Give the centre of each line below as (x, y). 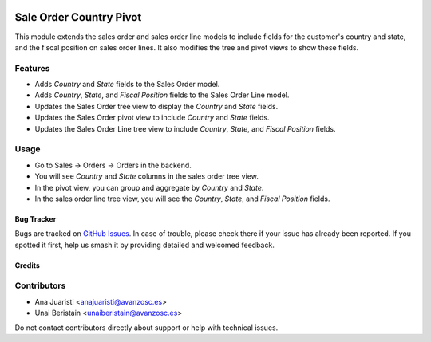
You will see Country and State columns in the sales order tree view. (146, 176)
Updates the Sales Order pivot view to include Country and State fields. (152, 118)
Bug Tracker (36, 218)
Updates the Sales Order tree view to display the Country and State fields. (156, 106)
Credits (27, 265)
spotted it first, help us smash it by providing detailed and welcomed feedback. (144, 245)
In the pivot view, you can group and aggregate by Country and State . (149, 187)
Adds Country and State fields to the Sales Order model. (127, 85)
